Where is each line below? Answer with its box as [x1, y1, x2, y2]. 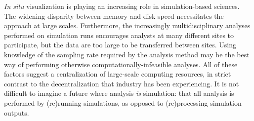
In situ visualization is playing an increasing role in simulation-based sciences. [4, 1, 240, 11]
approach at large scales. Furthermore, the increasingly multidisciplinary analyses [4, 20, 251, 31]
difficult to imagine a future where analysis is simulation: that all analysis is [4, 88, 234, 98]
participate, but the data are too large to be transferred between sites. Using [4, 40, 236, 50]
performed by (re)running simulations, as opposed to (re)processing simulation [4, 97, 242, 108]
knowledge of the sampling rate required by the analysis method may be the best [4, 49, 250, 59]
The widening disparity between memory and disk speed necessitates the [4, 10, 224, 21]
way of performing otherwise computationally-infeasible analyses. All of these [4, 59, 238, 69]
